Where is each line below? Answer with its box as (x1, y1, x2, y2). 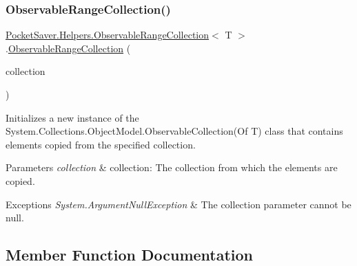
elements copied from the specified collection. (6, 137, 196, 151)
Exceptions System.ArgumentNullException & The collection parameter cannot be (6, 197, 351, 211)
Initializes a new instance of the (6, 110, 139, 124)
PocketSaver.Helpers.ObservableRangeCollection (6, 27, 210, 42)
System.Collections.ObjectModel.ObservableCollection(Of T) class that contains (6, 124, 343, 138)
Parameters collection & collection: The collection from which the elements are (6, 160, 338, 175)
